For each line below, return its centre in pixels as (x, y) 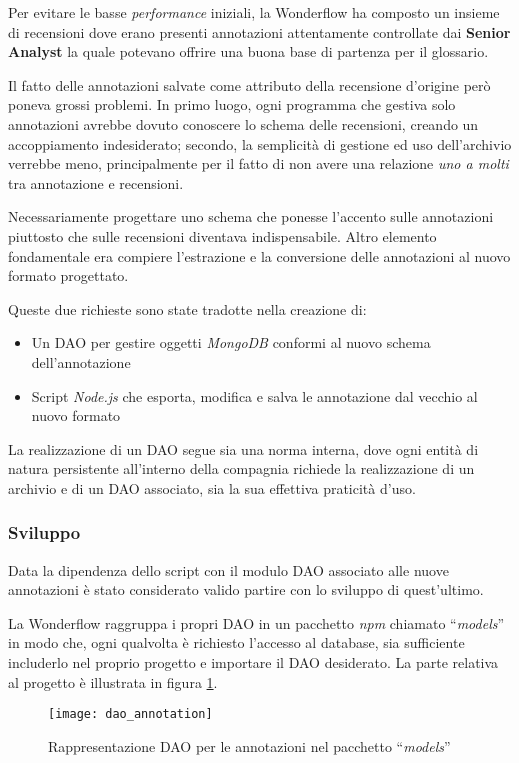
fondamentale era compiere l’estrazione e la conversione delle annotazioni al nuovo (259, 255)
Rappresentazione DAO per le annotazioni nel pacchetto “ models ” (249, 745)
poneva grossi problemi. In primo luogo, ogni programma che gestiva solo (232, 104)
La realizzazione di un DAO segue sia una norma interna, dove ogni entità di (243, 448)
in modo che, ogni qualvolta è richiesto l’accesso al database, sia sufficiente (236, 642)
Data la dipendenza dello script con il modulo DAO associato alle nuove (228, 569)
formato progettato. (68, 275)
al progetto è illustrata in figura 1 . (113, 681)
